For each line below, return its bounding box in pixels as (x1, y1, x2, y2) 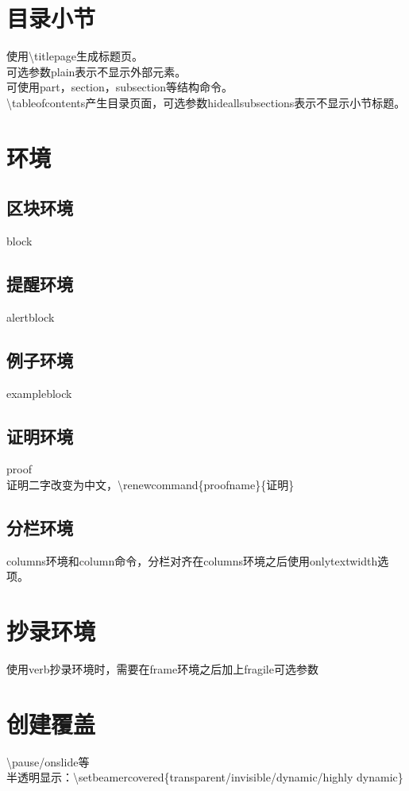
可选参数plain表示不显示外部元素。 (6, 63, 187, 79)
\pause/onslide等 (6, 753, 90, 770)
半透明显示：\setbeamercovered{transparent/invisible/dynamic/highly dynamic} (6, 769, 403, 785)
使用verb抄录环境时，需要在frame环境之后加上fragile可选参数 (6, 661, 318, 677)
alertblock (6, 308, 55, 325)
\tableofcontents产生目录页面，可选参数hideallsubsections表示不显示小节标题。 (6, 94, 406, 110)
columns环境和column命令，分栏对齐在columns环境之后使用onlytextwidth (6, 552, 378, 569)
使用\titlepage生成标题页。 (6, 48, 143, 64)
